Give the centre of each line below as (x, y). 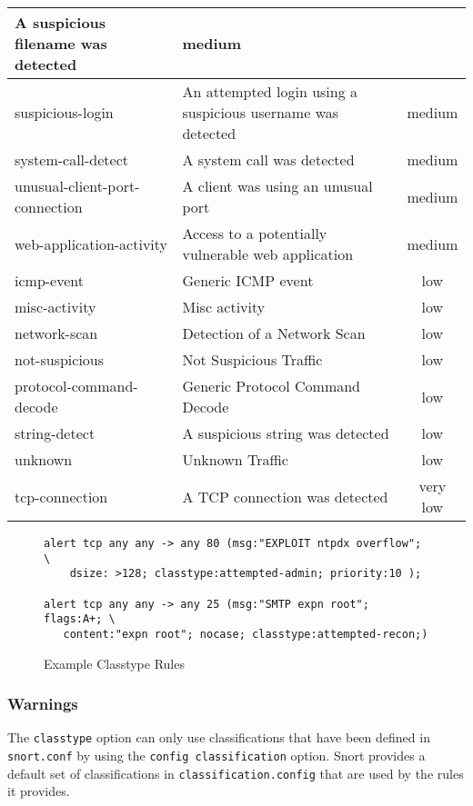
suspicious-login (64, 112)
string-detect (55, 433)
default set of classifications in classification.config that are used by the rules (236, 773)
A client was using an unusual (277, 186)
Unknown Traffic (235, 459)
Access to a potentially (255, 233)
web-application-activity (91, 244)
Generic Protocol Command (272, 386)
